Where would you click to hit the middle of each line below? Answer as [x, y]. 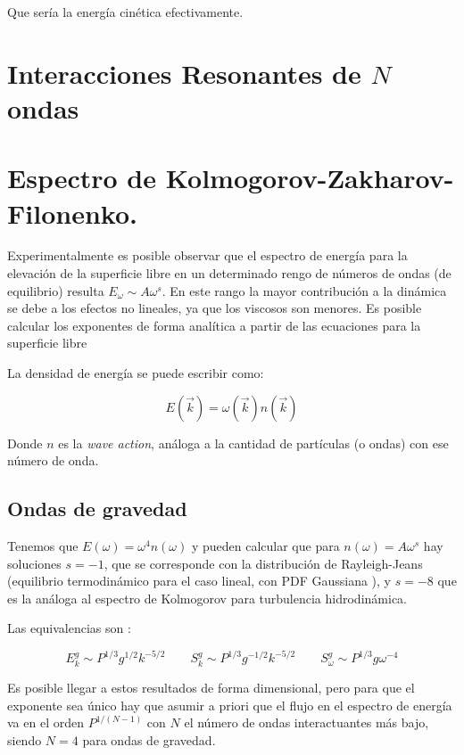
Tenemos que [43, 546]
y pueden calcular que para [265, 546]
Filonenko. [72, 213]
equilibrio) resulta [56, 290]
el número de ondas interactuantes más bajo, [307, 722]
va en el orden [46, 722]
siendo [25, 739]
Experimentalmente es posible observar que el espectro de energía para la [207, 255]
